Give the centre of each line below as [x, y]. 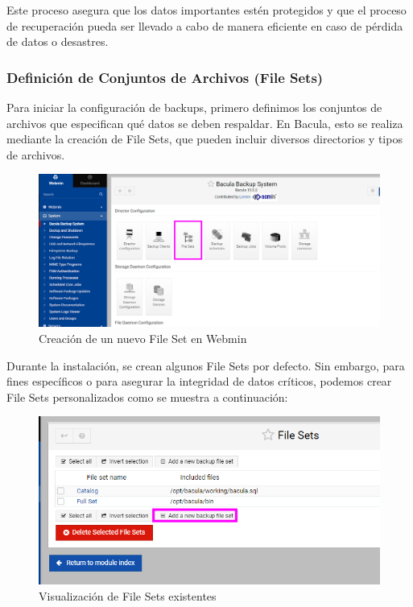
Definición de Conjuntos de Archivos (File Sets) [165, 77]
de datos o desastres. [58, 41]
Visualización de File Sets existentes [128, 595]
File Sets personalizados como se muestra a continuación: [147, 396]
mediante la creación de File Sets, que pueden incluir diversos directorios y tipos [204, 139]
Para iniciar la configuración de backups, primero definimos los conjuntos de [194, 107]
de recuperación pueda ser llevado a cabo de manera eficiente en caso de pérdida [205, 25]
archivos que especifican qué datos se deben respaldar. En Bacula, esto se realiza [205, 123]
